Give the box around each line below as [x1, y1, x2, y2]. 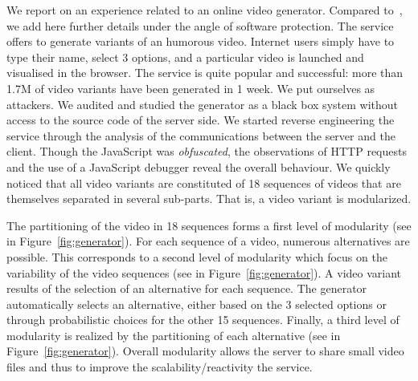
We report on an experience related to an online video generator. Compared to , [6, 2, 403, 18]
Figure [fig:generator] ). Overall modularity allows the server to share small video [6, 342, 404, 359]
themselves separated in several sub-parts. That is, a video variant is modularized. [6, 190, 412, 207]
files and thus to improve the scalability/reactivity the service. [6, 359, 313, 375]
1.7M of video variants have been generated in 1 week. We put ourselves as [6, 79, 375, 96]
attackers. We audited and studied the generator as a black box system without [6, 95, 398, 112]
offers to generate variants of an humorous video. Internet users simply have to [6, 33, 395, 50]
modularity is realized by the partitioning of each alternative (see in [6, 326, 341, 343]
